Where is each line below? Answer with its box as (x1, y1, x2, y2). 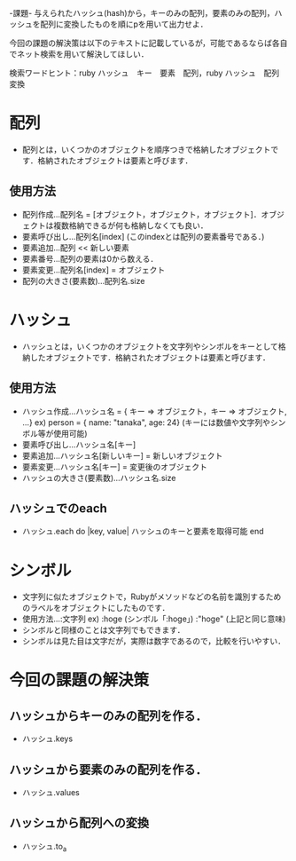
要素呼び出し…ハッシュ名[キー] (21, 438, 136, 450)
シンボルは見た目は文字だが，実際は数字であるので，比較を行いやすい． (21, 636, 286, 646)
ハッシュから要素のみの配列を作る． (9, 762, 207, 777)
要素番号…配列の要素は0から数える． (21, 253, 159, 264)
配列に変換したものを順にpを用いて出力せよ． (39, 19, 208, 29)
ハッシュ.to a (21, 841, 67, 854)
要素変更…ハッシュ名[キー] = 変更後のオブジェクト (21, 461, 208, 472)
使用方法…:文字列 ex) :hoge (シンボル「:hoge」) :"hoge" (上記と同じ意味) (21, 613, 286, 624)
